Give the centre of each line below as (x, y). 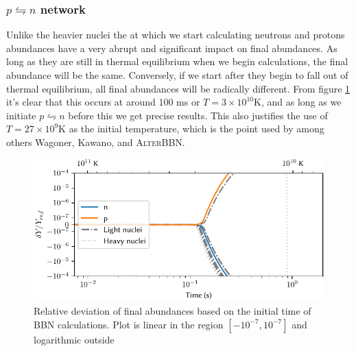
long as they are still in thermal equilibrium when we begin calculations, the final (177, 61)
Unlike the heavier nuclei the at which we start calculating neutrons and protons (176, 35)
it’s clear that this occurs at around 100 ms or (103, 102)
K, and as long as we (298, 102)
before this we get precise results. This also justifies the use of (198, 115)
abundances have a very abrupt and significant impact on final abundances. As (172, 48)
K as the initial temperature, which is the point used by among (191, 129)
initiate (21, 115)
